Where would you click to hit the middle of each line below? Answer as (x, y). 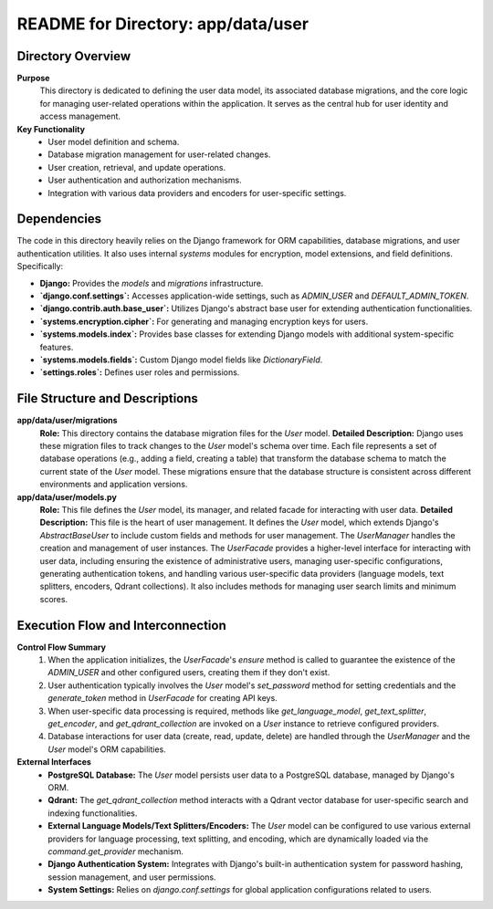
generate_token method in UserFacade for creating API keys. (163, 698)
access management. (80, 116)
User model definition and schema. (114, 142)
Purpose (33, 78)
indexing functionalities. (93, 813)
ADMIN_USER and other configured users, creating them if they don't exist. (189, 673)
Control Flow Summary (62, 647)
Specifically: (40, 266)
